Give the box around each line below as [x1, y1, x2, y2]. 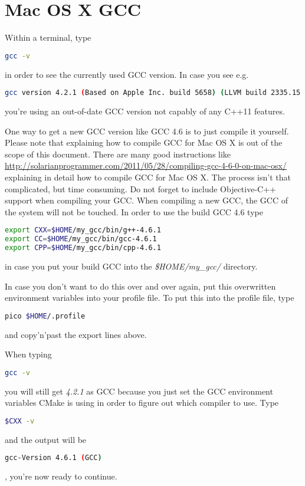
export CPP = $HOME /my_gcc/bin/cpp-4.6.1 [5, 244, 161, 252]
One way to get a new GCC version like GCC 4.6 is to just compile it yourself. [5, 124, 289, 137]
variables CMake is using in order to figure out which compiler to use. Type [5, 396, 279, 409]
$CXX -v [5, 416, 35, 425]
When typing [5, 348, 52, 360]
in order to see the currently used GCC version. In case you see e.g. [5, 68, 249, 80]
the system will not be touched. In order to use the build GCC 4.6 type [5, 205, 263, 218]
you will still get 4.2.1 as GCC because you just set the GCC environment [5, 385, 273, 397]
